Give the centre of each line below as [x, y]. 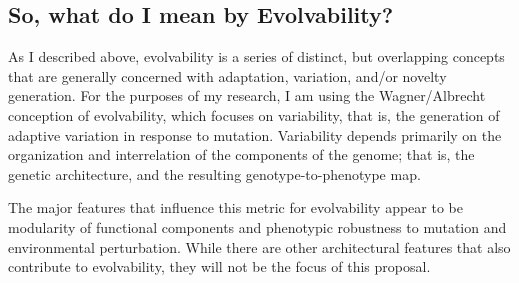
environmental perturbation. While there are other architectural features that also [259, 246]
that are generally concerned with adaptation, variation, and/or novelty [227, 75]
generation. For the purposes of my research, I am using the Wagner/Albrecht [247, 95]
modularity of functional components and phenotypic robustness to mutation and [257, 226]
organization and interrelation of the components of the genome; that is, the [241, 154]
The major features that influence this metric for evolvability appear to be [235, 207]
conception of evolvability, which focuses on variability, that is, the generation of [254, 114]
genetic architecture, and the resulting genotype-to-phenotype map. [214, 173]
